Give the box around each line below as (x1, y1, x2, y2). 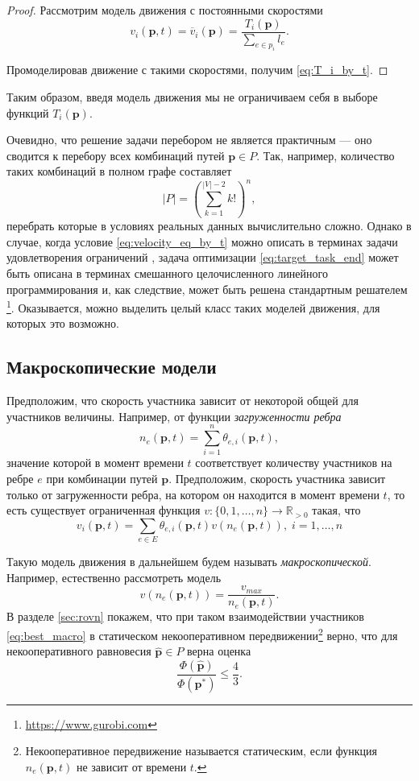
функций (6, 104, 49, 121)
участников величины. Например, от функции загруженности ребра (6, 407, 342, 424)
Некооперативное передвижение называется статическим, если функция (25, 742, 377, 759)
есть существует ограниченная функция (6, 502, 201, 519)
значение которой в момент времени (6, 454, 184, 471)
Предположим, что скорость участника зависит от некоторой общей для (6, 392, 359, 409)
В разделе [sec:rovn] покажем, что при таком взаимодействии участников (6, 608, 364, 625)
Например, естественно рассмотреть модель (6, 568, 222, 585)
